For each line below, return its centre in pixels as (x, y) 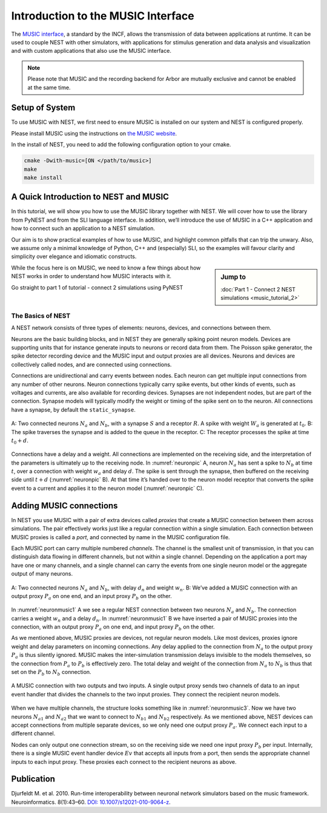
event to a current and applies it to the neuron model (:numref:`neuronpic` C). (107, 488)
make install (43, 177)
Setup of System (43, 108)
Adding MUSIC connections (64, 505)
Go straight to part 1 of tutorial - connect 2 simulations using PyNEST (97, 287)
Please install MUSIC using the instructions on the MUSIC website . (94, 133)
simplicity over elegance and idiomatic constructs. (74, 257)
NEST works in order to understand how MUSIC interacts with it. (91, 276)
